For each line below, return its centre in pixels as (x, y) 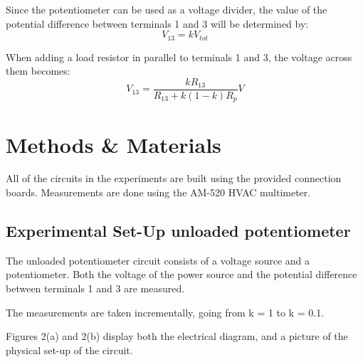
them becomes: (38, 71)
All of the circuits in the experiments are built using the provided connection (174, 178)
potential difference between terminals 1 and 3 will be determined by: (157, 23)
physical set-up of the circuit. (69, 350)
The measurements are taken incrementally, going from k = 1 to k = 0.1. (165, 312)
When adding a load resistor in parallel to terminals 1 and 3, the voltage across (179, 57)
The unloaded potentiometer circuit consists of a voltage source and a (158, 260)
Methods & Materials (114, 144)
